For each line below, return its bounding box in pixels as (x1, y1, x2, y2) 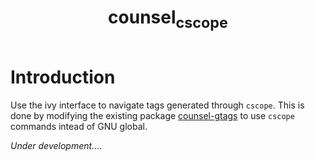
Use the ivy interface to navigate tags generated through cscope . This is (10, 99, 305, 111)
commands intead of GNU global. (10, 120, 148, 132)
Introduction (10, 66, 116, 88)
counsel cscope (108, 6, 228, 32)
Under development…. (10, 139, 103, 151)
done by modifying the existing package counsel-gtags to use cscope (10, 109, 295, 121)
